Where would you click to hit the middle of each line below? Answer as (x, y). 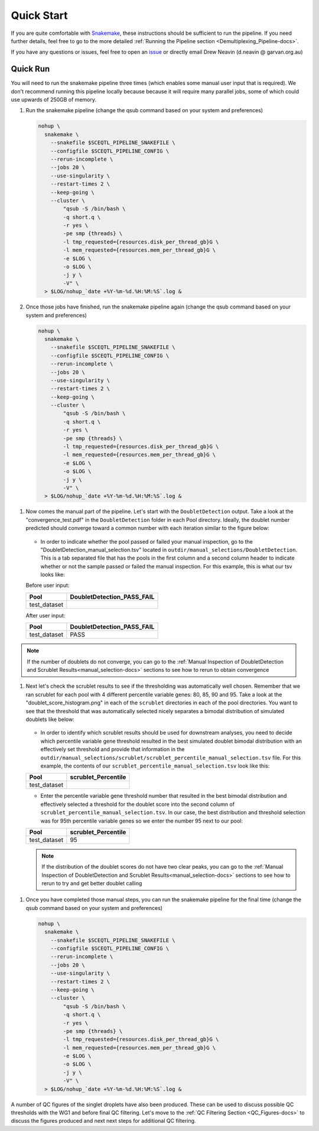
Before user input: (48, 586)
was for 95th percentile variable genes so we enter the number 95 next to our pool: (142, 821)
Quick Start (39, 15)
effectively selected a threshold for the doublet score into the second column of (138, 804)
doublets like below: (50, 719)
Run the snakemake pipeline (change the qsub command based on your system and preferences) (144, 110)
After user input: (45, 615)
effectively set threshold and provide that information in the (113, 749)
